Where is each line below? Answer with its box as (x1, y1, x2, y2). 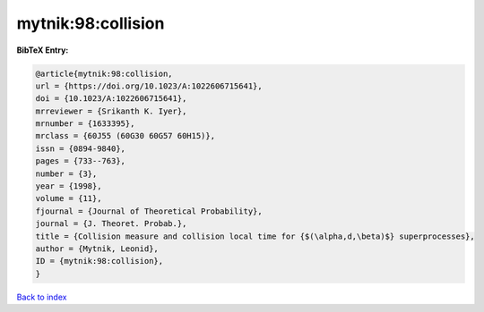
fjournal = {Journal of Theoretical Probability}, (35, 206, 264, 216)
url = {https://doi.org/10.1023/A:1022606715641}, (35, 80, 264, 91)
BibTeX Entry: (16, 45, 69, 55)
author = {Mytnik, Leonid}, (35, 244, 159, 254)
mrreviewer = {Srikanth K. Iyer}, (35, 105, 187, 116)
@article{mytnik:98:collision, (35, 68, 174, 79)
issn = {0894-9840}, (35, 143, 125, 154)
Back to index (16, 291, 67, 302)
